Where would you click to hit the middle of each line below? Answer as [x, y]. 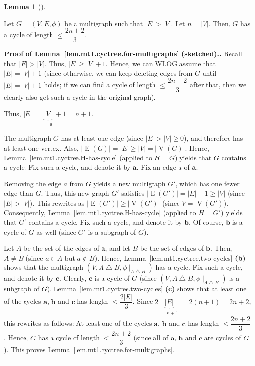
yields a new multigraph [129, 183]
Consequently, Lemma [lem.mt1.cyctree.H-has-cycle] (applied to [100, 212]
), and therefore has [213, 138]
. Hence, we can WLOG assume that [161, 63]
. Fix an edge [156, 167]
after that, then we [218, 85]
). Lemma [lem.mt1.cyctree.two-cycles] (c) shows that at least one [147, 289]
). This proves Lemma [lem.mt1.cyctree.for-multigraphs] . [89, 350]
